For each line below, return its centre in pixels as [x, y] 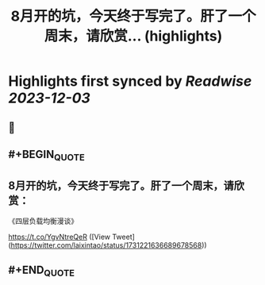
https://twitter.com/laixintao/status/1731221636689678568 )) [109, 245]
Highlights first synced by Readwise [130, 81]
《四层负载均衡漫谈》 [43, 221]
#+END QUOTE [42, 271]
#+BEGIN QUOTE [46, 156]
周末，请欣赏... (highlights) [133, 36]
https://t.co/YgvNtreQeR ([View [60, 237]
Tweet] [123, 237]
